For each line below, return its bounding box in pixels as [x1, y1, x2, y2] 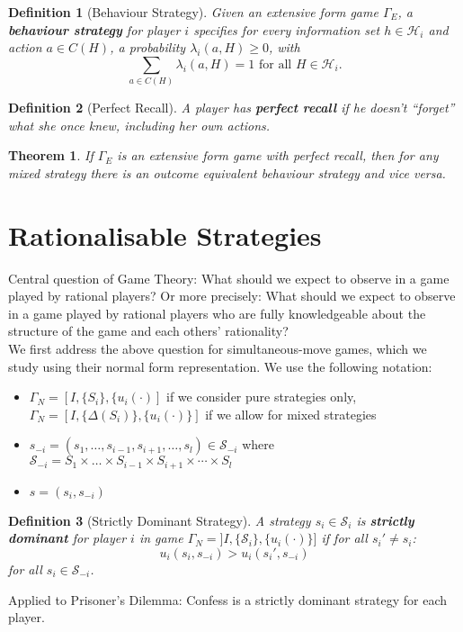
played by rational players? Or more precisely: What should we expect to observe [8, 286, 456, 305]
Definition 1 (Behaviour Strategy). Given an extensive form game [8, 3, 378, 21]
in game [138, 528, 183, 547]
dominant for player [8, 528, 127, 547]
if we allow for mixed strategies [205, 404, 377, 423]
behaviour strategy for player [8, 20, 181, 39]
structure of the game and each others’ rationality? [8, 321, 289, 340]
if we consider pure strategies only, [166, 387, 357, 406]
